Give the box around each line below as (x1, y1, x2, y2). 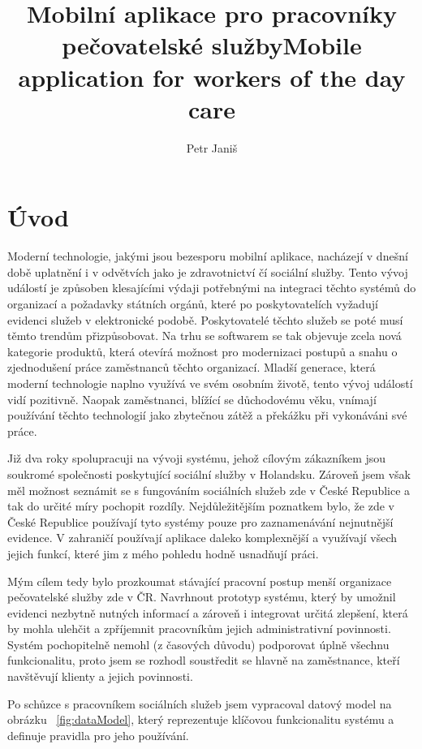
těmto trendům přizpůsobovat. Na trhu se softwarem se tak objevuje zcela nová (7, 327, 402, 344)
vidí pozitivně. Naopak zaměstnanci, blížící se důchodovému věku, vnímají (7, 390, 377, 407)
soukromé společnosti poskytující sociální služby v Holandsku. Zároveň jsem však (7, 465, 411, 482)
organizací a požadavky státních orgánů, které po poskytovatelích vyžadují (7, 295, 378, 312)
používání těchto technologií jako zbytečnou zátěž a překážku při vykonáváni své (7, 407, 407, 424)
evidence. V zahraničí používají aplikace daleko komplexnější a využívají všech (7, 529, 398, 546)
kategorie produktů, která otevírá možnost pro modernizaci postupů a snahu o (7, 342, 398, 359)
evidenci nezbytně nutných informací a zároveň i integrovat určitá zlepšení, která (7, 604, 408, 621)
